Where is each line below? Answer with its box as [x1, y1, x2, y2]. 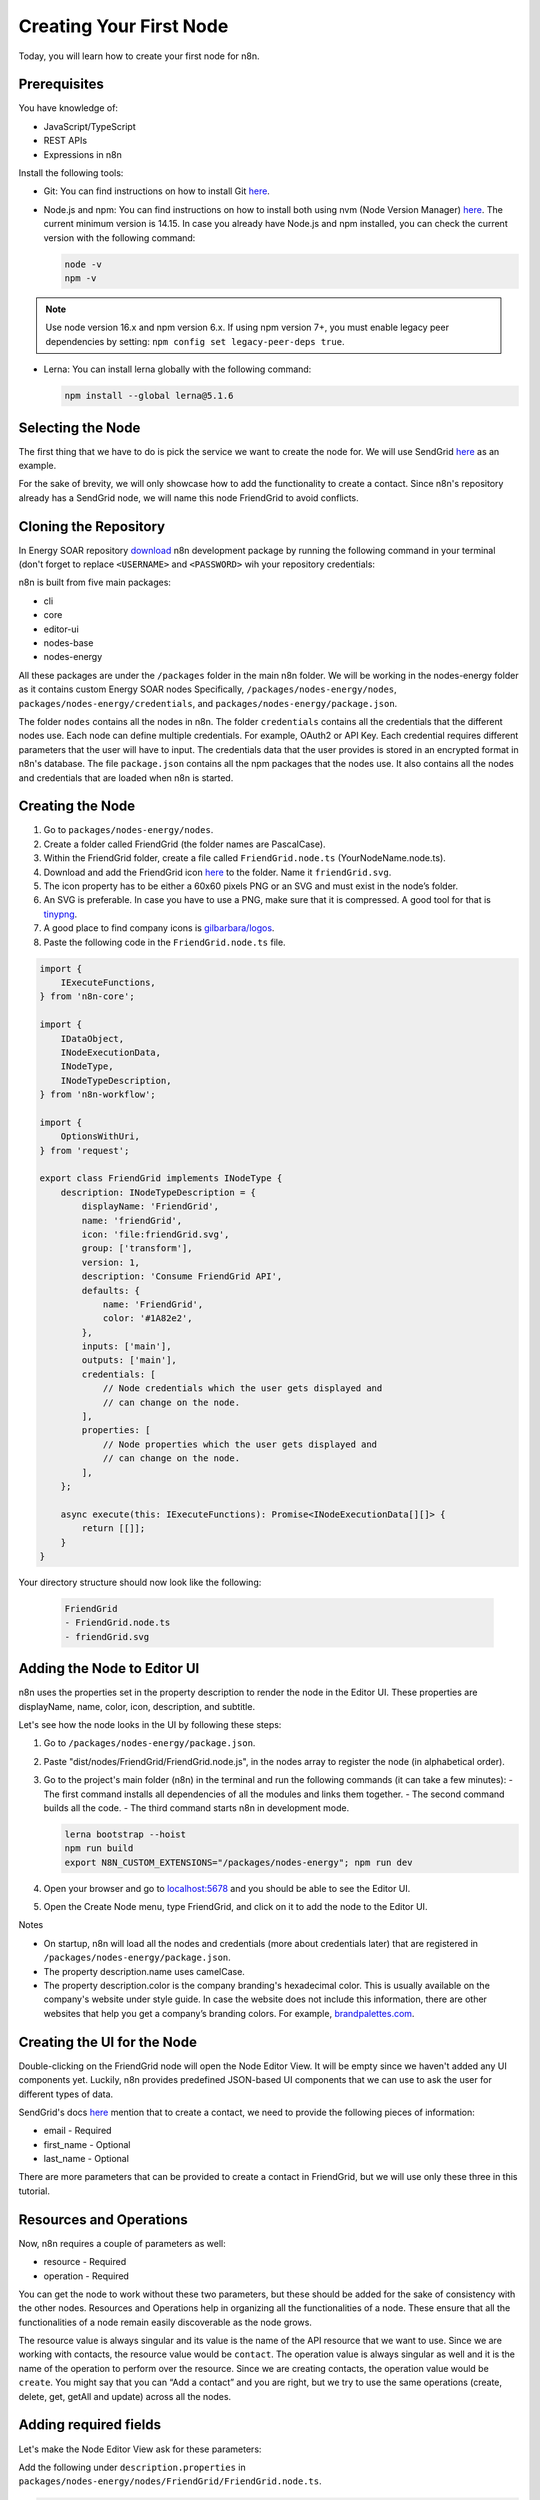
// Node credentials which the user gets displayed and [102, 1383, 383, 1394]
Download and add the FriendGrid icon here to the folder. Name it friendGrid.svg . [43, 866, 392, 878]
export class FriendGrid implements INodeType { [39, 1173, 283, 1184]
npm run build [64, 1843, 134, 1854]
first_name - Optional [43, 2138, 131, 2150]
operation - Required [43, 2270, 130, 2282]
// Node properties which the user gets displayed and [102, 1438, 378, 1450]
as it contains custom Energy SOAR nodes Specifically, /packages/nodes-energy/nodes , [18, 683, 397, 695]
